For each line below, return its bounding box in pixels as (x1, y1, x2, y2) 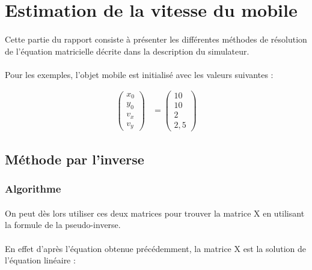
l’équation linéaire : (5, 254, 76, 266)
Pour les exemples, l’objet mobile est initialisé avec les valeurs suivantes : (5, 68, 274, 80)
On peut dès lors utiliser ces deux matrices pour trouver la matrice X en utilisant (5, 206, 305, 219)
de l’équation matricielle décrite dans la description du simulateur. (5, 44, 249, 57)
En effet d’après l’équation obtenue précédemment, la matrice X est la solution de (5, 242, 307, 254)
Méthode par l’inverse (5, 149, 144, 168)
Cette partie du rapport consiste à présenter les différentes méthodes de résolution (5, 32, 307, 45)
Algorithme (5, 181, 61, 196)
